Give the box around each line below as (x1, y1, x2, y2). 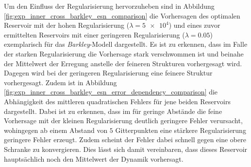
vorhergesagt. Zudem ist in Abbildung (4, 77, 117, 87)
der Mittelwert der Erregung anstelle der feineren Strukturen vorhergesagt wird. (4, 58, 242, 68)
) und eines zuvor (168, 20, 220, 30)
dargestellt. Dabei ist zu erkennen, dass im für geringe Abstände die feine (4, 106, 222, 116)
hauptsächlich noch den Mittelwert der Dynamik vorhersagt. (4, 153, 184, 164)
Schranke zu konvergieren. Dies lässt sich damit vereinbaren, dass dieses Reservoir (4, 144, 248, 154)
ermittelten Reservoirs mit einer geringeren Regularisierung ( (4, 29, 185, 39)
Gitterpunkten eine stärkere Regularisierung (115, 125, 246, 135)
